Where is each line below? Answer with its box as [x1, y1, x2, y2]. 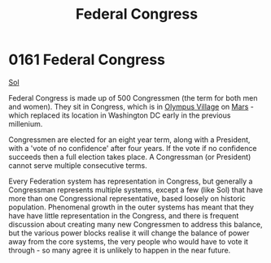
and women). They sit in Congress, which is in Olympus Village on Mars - [8, 101, 255, 111]
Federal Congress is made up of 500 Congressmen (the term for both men [8, 93, 258, 102]
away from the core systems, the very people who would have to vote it [8, 236, 248, 246]
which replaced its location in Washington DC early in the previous [8, 110, 231, 120]
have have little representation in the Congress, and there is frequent [8, 210, 239, 220]
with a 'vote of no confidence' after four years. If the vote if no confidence [8, 143, 257, 153]
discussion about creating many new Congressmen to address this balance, [8, 219, 263, 229]
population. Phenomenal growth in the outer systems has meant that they [8, 202, 255, 212]
